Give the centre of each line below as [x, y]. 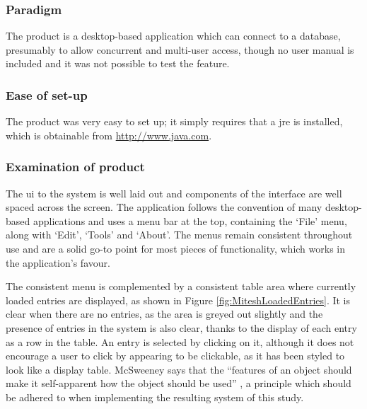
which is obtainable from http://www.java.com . [109, 135]
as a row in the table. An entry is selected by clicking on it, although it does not [180, 341]
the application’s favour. [58, 262]
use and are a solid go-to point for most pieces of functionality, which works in [176, 248]
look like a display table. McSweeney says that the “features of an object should [179, 369]
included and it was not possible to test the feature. [118, 63]
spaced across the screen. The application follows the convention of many [164, 207]
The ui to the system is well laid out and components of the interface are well [174, 193]
